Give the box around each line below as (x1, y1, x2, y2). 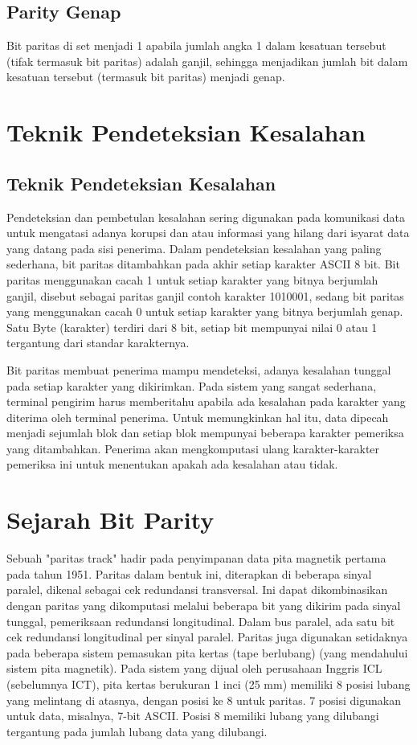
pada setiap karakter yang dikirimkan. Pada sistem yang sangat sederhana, (6, 377, 377, 394)
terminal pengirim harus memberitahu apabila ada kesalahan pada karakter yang (6, 393, 406, 410)
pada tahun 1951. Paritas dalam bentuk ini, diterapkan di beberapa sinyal (6, 565, 372, 582)
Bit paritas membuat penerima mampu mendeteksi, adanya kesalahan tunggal (6, 361, 391, 378)
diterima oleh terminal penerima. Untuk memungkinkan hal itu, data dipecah (6, 408, 389, 425)
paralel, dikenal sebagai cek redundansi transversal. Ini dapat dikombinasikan (6, 581, 388, 598)
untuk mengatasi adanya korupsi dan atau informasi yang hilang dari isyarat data (6, 224, 410, 241)
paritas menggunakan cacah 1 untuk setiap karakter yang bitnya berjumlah (6, 271, 378, 288)
